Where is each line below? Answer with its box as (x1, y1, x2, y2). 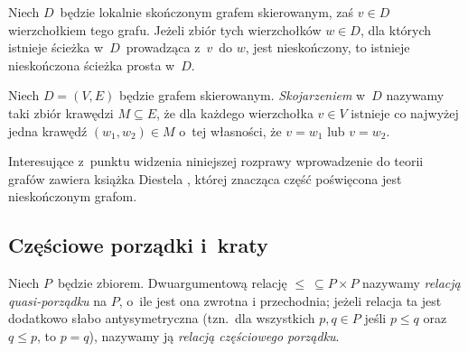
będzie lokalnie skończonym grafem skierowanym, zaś (60, 3, 354, 21)
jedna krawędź (8, 121, 88, 140)
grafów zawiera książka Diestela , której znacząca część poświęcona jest (8, 169, 402, 188)
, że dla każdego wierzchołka (156, 103, 314, 122)
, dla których (360, 20, 432, 39)
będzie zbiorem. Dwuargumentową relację (57, 273, 287, 292)
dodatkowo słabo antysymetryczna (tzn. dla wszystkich (8, 309, 315, 328)
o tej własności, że (179, 121, 282, 140)
